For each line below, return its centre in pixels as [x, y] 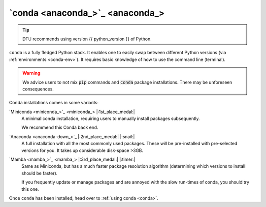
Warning [31, 73]
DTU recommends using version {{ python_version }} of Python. [87, 39]
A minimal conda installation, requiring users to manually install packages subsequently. [111, 118]
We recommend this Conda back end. [60, 127]
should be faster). [39, 173]
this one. [30, 189]
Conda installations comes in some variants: [54, 103]
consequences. [38, 89]
